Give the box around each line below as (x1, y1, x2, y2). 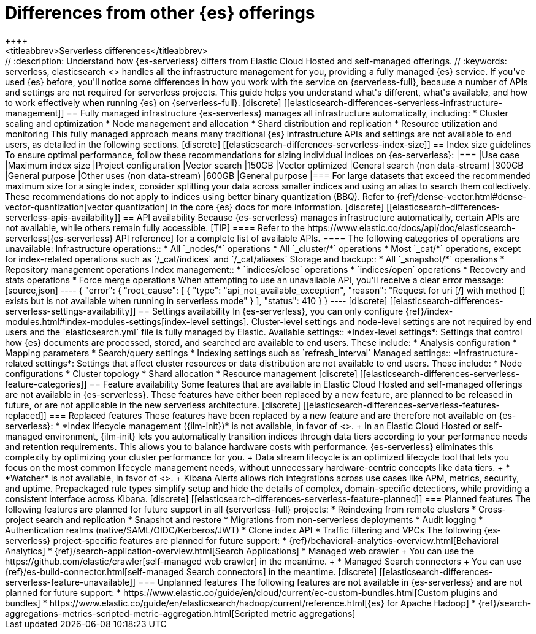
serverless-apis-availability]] (5, 212, 121, 223)
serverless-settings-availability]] (5, 305, 136, 316)
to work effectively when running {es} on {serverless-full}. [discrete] (5, 97, 281, 108)
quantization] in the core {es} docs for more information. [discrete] (115, 201, 384, 212)
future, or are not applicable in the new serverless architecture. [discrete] (5, 399, 301, 410)
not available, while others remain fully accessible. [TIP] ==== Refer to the (5, 222, 305, 233)
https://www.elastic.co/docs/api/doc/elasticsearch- (307, 222, 516, 233)
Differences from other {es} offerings (5, 2, 315, 23)
